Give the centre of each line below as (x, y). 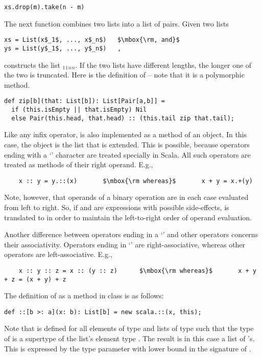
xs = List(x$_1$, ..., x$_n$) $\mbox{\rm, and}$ (92, 40)
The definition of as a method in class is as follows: (84, 296)
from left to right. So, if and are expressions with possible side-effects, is (117, 207)
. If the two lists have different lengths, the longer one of (163, 65)
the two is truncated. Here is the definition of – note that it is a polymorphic (124, 75)
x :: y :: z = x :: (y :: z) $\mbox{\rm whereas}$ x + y (137, 271)
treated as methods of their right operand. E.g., (79, 164)
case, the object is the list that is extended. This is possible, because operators (127, 144)
